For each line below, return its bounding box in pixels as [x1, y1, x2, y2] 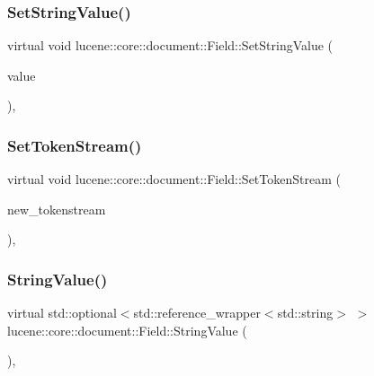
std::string [277, 303, 334, 322]
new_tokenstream [7, 199, 106, 218]
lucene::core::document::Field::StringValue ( [7, 320, 247, 339]
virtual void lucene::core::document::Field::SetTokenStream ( [7, 170, 341, 188]
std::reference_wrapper [133, 303, 261, 322]
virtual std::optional [7, 303, 117, 322]
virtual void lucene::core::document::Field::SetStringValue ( [7, 36, 334, 55]
